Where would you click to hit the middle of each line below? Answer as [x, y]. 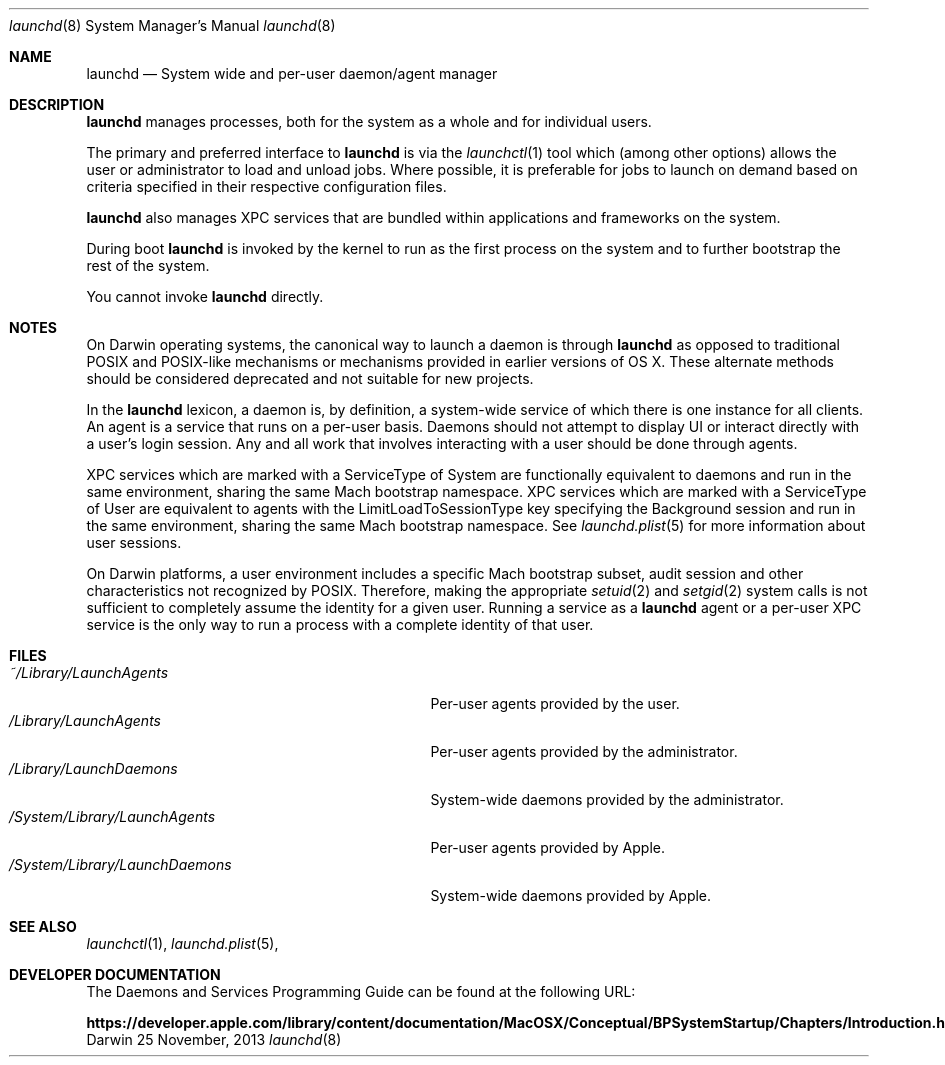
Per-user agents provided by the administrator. [584, 751]
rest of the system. [148, 265]
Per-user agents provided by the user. [555, 703]
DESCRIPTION [57, 104]
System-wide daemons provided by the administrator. [607, 799]
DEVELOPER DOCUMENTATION [115, 974]
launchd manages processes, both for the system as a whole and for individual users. [369, 121]
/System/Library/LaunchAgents [112, 816]
